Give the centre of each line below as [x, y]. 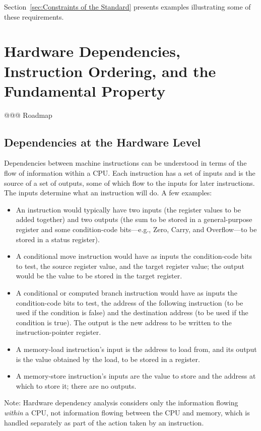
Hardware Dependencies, [92, 51]
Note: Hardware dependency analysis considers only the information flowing [121, 403]
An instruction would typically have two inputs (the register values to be [128, 209]
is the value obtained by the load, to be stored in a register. [108, 359]
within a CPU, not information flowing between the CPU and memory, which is [127, 412]
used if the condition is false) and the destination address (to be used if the [132, 312]
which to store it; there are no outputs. [76, 385]
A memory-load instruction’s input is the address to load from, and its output [136, 349]
